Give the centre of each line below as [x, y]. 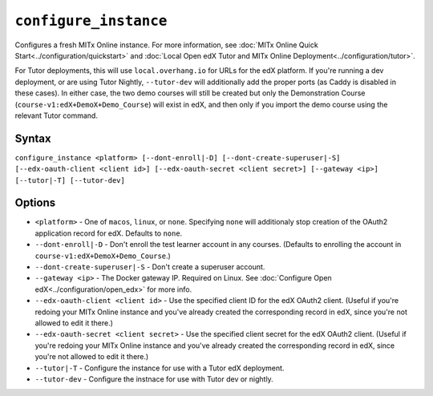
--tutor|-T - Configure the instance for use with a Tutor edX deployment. [160, 368]
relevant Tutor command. [56, 115]
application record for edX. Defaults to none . [109, 233]
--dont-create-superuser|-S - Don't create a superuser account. [150, 267]
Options [35, 203]
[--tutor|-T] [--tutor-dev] [70, 180]
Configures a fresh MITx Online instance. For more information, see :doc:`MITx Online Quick [166, 45]
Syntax [33, 138]
